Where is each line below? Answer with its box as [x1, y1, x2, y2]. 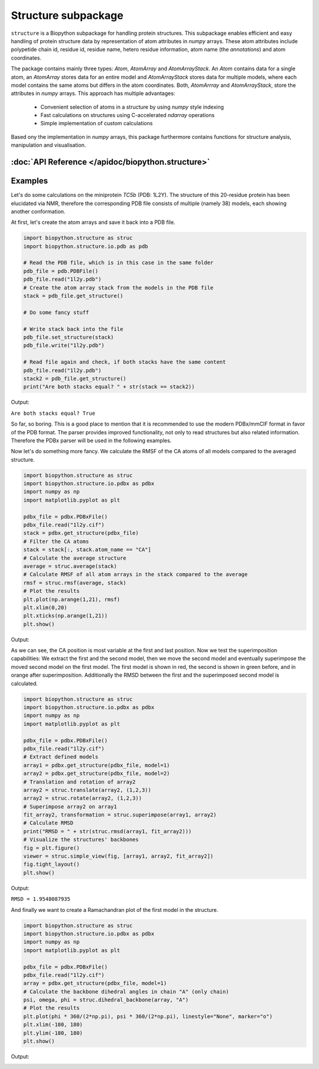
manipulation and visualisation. [11, 142, 86, 149]
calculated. [11, 680, 38, 687]
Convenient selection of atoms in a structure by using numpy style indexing [40, 103, 224, 111]
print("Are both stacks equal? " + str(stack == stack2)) [23, 384, 195, 390]
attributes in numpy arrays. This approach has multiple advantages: [11, 90, 175, 97]
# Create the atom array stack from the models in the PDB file [23, 284, 214, 291]
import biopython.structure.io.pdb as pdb [23, 243, 148, 249]
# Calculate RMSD [23, 820, 74, 827]
